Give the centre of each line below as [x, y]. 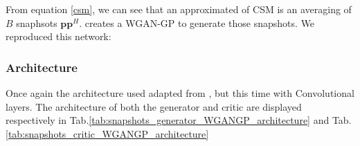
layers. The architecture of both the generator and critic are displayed [154, 106]
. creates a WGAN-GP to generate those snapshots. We [197, 22]
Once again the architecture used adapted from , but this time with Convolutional [180, 93]
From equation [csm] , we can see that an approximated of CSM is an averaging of [179, 9]
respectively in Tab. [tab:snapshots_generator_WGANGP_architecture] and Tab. [179, 120]
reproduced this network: [58, 36]
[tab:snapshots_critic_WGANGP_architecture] [107, 133]
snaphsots [37, 22]
